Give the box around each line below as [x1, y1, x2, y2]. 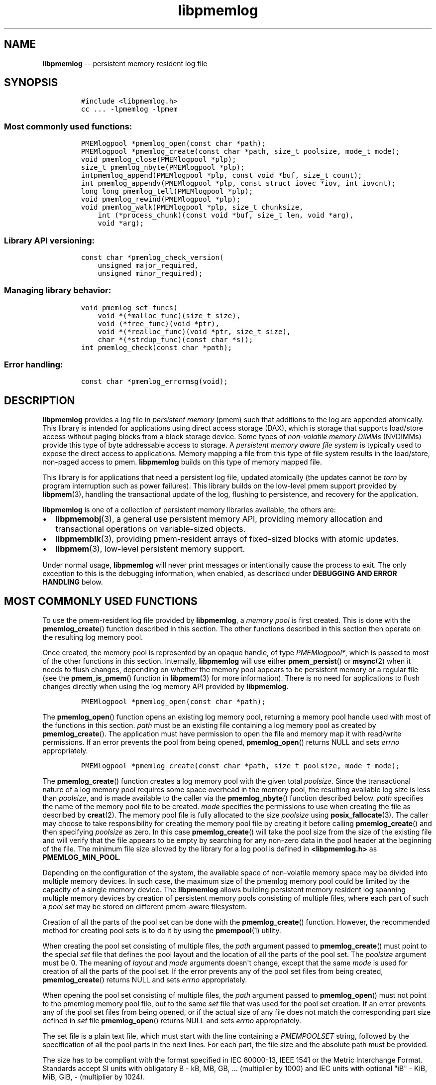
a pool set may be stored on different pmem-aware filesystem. [42, 902, 247, 911]
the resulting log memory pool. [42, 633, 143, 642]
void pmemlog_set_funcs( [81, 303, 178, 312]
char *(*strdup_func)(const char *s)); [98, 335, 253, 344]
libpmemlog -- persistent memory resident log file [42, 59, 208, 68]
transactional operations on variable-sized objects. [55, 524, 246, 534]
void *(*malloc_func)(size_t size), [98, 311, 241, 320]
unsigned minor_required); [98, 269, 203, 277]
